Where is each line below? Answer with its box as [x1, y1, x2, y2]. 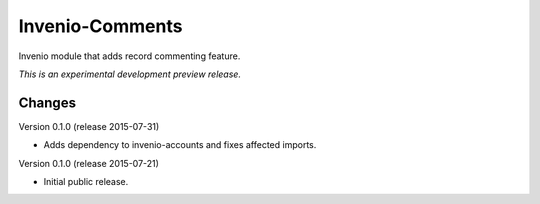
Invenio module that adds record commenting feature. [18, 50, 241, 62]
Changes [18, 94, 77, 111]
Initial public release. [43, 176, 129, 188]
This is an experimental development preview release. [18, 68, 242, 80]
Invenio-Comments [18, 15, 183, 37]
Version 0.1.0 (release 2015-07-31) [18, 120, 160, 132]
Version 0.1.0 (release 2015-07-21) [18, 157, 160, 169]
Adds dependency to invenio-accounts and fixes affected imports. [43, 139, 317, 151]
